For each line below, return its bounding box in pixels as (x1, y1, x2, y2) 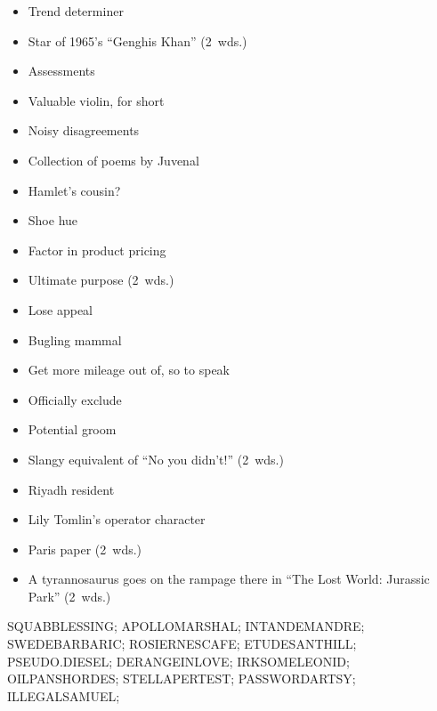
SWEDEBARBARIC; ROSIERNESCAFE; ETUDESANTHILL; (7, 634, 357, 653)
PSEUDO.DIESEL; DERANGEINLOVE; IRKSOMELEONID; (7, 651, 350, 670)
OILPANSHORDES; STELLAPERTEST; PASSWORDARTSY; (7, 669, 356, 688)
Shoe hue (28, 211, 78, 230)
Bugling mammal (28, 330, 122, 349)
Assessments (28, 61, 95, 80)
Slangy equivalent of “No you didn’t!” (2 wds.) (28, 449, 284, 468)
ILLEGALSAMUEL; (7, 686, 120, 705)
